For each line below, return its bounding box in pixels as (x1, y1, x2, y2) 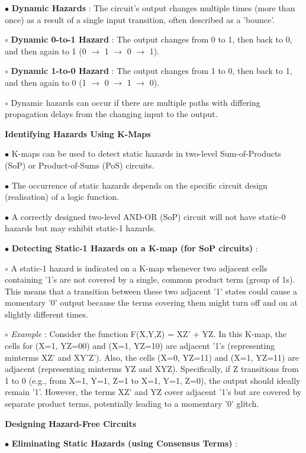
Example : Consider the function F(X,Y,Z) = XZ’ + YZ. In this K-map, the (11, 328, 287, 340)
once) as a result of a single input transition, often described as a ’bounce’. (5, 13, 275, 25)
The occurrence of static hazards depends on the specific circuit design (11, 179, 268, 191)
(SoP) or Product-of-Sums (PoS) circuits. (5, 158, 154, 171)
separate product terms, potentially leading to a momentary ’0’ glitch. (5, 397, 259, 410)
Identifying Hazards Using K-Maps (5, 127, 151, 140)
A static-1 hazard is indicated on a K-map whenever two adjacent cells (11, 261, 268, 274)
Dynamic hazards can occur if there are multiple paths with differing (11, 96, 260, 108)
